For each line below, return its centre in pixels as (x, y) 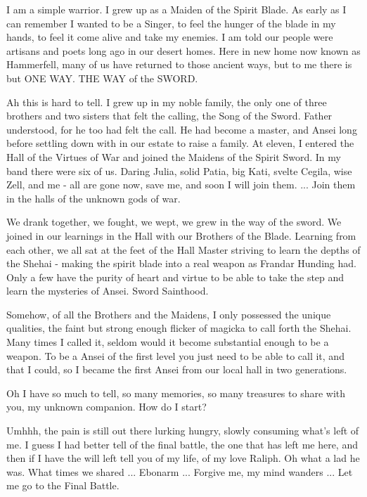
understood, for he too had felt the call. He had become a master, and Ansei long (182, 129)
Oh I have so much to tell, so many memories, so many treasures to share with (176, 393)
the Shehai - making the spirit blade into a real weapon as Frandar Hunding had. (181, 263)
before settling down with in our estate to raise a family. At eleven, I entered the (180, 143)
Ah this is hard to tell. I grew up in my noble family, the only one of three (167, 102)
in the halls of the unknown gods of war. (94, 198)
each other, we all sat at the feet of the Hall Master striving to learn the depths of (183, 249)
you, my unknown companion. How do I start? (107, 407)
